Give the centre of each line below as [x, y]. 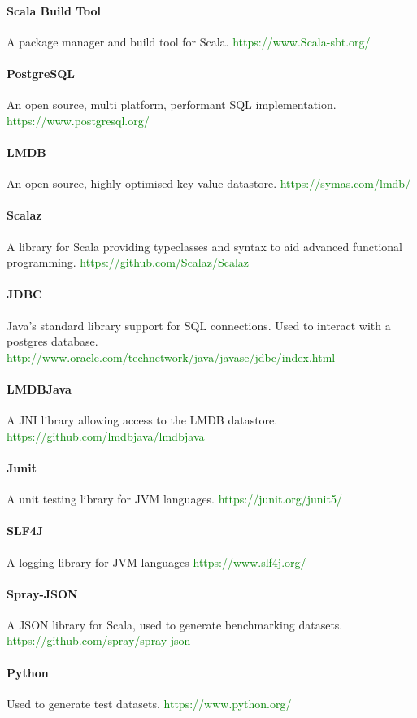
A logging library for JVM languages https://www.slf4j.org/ [156, 561]
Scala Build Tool [54, 10]
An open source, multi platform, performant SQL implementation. [172, 104]
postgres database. [52, 341]
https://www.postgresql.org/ [78, 120]
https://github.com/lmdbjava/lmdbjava [106, 435]
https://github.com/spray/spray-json [99, 640]
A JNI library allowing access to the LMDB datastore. [142, 420]
